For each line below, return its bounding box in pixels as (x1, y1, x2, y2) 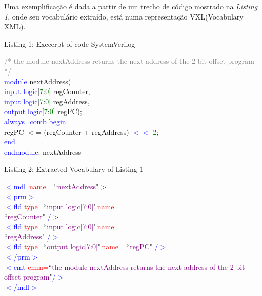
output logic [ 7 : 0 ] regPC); (4, 106, 82, 117)
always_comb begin (4, 116, 66, 126)
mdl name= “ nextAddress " (13, 180, 99, 191)
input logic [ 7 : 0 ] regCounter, (4, 86, 90, 97)
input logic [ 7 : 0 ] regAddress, (4, 96, 90, 106)
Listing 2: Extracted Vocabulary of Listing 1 (4, 163, 144, 174)
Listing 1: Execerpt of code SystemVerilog (4, 38, 135, 49)
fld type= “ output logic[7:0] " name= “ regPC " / (13, 241, 158, 252)
